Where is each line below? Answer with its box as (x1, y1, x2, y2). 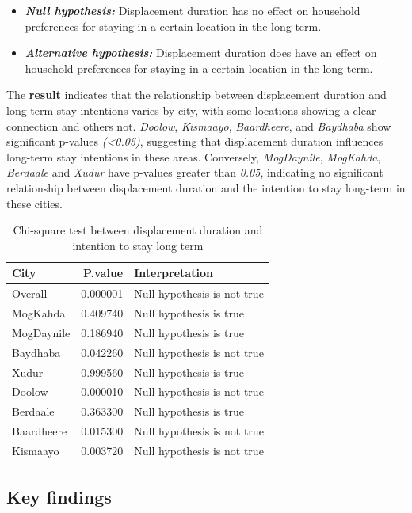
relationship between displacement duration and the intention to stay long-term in (6, 179, 406, 196)
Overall (12, 285, 48, 302)
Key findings (6, 484, 112, 509)
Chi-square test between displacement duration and (13, 222, 263, 238)
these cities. (6, 195, 63, 211)
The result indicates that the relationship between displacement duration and (6, 86, 387, 103)
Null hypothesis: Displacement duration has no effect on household (25, 2, 360, 18)
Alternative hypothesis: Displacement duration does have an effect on (25, 44, 377, 61)
